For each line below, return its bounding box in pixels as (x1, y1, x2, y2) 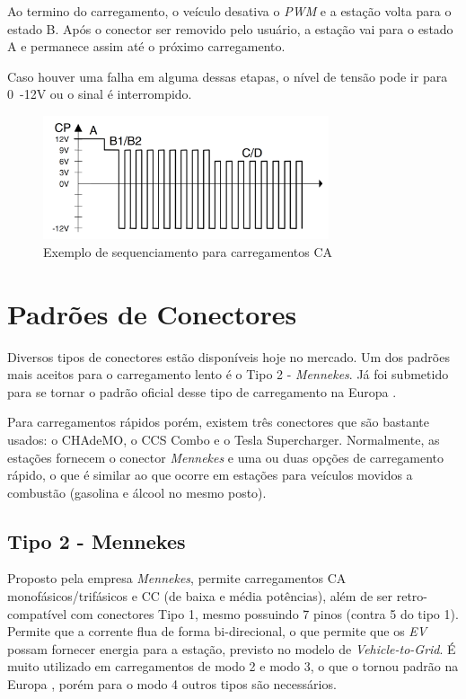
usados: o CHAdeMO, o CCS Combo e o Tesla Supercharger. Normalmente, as (7, 429, 440, 448)
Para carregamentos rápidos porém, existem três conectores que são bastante (7, 412, 429, 431)
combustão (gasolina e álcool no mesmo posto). (7, 482, 267, 501)
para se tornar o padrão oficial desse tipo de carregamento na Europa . (7, 382, 397, 401)
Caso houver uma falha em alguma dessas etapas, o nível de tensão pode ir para (7, 66, 448, 85)
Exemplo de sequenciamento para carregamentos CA (43, 242, 333, 261)
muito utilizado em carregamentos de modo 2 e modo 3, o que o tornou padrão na (7, 657, 459, 676)
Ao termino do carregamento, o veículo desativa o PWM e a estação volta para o (7, 2, 452, 20)
